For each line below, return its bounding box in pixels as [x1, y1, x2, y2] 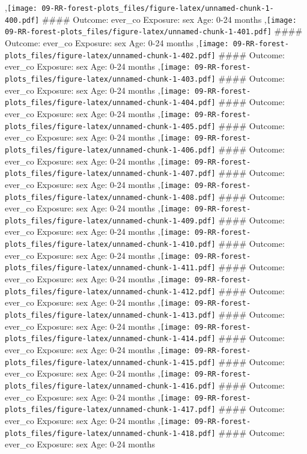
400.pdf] [5, 16, 40, 25]
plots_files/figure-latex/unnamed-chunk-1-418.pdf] [5, 429, 216, 438]
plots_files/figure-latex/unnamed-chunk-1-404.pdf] [5, 98, 216, 107]
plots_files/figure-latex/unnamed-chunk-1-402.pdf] [5, 51, 216, 60]
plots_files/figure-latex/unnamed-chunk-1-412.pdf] [5, 287, 216, 296]
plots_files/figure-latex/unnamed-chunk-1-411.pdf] [5, 264, 216, 273]
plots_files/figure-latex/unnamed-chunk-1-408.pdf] [5, 193, 216, 202]
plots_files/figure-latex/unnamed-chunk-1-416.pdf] [5, 382, 216, 390]
